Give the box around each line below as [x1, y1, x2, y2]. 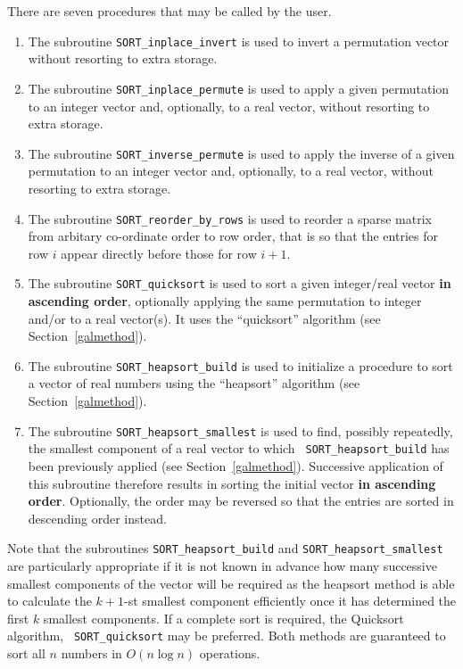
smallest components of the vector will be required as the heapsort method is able [7, 574, 455, 592]
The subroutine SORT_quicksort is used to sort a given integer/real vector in [28, 274, 451, 293]
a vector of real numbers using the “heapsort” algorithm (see [28, 374, 360, 392]
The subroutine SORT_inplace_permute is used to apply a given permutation [28, 78, 450, 97]
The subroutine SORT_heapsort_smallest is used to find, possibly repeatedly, [28, 421, 453, 440]
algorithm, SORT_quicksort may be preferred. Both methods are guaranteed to [7, 626, 446, 645]
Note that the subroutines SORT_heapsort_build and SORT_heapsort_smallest [7, 539, 443, 557]
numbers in [61, 644, 122, 663]
